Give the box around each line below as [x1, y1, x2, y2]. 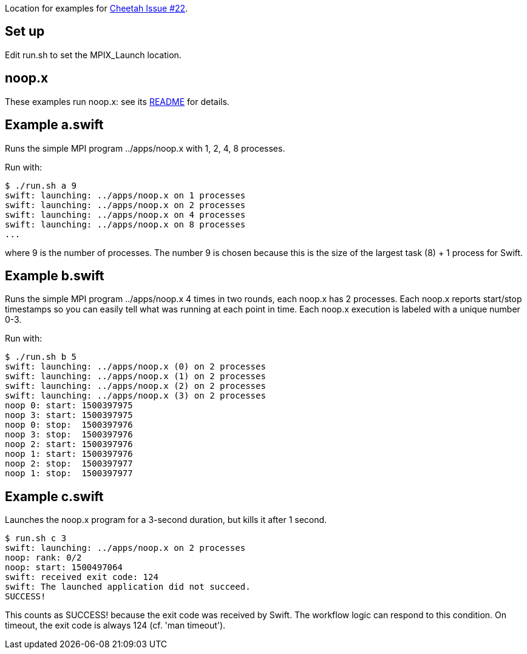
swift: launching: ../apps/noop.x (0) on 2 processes [5, 362, 266, 372]
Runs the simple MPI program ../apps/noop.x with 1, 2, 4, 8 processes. [5, 143, 285, 153]
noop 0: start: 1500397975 [5, 400, 133, 411]
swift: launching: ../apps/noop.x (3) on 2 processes [5, 391, 266, 401]
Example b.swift [5, 268, 104, 283]
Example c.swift [5, 488, 104, 504]
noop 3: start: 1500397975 [5, 410, 133, 420]
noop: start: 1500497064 [5, 562, 123, 573]
